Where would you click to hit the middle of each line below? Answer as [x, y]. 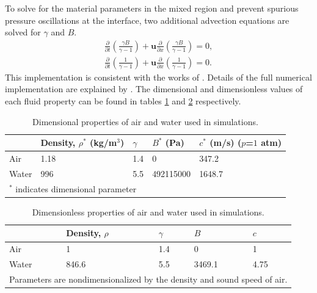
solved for [23, 32]
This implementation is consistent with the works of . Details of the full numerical [158, 77]
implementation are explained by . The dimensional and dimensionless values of [154, 89]
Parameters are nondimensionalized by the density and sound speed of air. [148, 279]
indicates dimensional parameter [76, 188]
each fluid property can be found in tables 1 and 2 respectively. [123, 101]
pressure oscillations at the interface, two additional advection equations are [147, 20]
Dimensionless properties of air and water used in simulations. [148, 212]
